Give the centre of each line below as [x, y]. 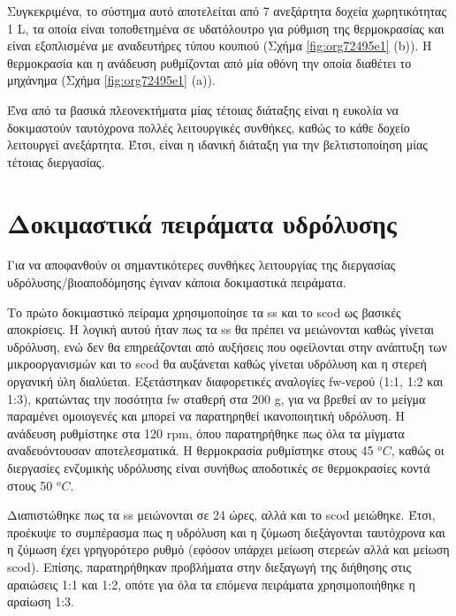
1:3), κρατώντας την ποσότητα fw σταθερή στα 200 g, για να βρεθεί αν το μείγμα [217, 398]
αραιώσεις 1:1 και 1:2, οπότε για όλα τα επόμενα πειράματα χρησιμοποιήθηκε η [211, 584]
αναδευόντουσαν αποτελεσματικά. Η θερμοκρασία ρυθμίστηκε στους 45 [190, 450]
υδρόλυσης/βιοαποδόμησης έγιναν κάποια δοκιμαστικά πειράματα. [177, 282]
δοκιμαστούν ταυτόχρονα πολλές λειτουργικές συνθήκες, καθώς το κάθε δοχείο [209, 127]
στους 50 [30, 485]
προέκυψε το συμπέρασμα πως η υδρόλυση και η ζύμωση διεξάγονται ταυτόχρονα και [226, 532]
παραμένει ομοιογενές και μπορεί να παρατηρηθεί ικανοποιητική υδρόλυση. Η [206, 416]
